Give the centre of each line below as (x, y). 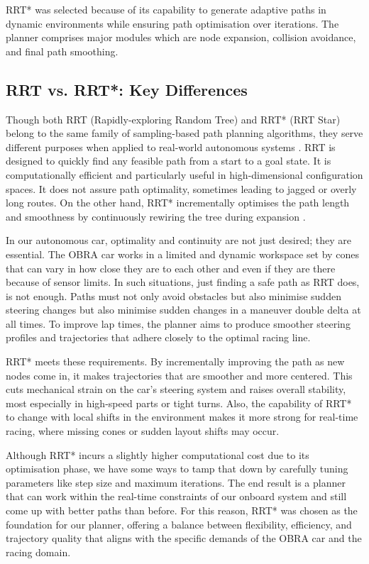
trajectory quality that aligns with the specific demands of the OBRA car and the (184, 538)
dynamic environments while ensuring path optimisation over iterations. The (172, 23)
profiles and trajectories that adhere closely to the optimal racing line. (158, 337)
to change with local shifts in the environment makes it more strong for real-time (182, 417)
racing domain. (38, 552)
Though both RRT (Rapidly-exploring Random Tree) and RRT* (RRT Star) (173, 119)
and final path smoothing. (62, 51)
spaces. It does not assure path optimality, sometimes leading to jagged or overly (181, 188)
